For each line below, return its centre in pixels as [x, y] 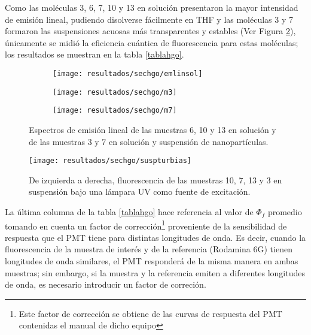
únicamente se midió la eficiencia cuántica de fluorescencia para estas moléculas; [152, 42]
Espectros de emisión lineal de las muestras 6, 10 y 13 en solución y [153, 129]
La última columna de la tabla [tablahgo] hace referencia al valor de [129, 211]
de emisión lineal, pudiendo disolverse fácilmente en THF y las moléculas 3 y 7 [149, 19]
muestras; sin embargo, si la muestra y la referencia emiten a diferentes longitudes [155, 272]
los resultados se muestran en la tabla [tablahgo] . [94, 54]
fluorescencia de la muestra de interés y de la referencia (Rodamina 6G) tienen [149, 249]
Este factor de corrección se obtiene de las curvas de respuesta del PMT [150, 313]
